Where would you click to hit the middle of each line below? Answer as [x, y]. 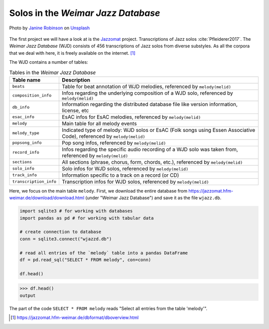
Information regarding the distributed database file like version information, [150, 104]
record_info [26, 153]
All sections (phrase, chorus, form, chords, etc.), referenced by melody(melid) [152, 162]
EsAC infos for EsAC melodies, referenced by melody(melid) [132, 117]
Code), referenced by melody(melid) [104, 136]
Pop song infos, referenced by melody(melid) [114, 143]
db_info [21, 107]
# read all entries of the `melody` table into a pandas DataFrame [104, 253]
